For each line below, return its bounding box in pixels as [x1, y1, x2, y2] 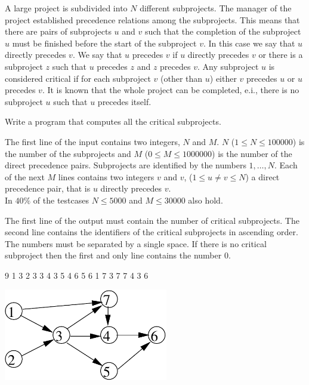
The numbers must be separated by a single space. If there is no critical [5, 237, 267, 250]
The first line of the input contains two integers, [5, 135, 180, 147]
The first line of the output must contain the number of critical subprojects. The [5, 214, 299, 226]
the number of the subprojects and [5, 147, 131, 159]
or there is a [258, 48, 303, 61]
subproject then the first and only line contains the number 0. [5, 249, 231, 261]
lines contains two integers [58, 170, 154, 183]
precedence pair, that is [5, 182, 91, 195]
